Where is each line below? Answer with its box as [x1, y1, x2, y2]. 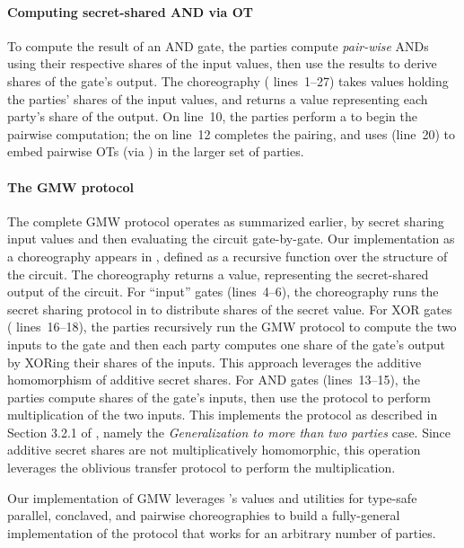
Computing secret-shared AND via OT [7, 2, 253, 21]
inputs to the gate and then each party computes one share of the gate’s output [7, 334, 446, 353]
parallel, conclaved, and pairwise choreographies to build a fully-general [7, 506, 400, 525]
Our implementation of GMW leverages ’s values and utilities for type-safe [7, 488, 417, 507]
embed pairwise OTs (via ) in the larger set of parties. [7, 142, 304, 161]
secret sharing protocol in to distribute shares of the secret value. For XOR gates [7, 299, 452, 318]
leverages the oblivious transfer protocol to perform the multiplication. [7, 458, 396, 477]
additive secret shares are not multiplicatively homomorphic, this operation [7, 440, 421, 459]
